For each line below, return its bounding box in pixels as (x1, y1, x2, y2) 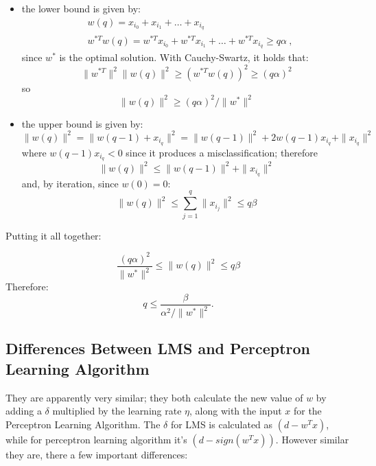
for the (293, 404, 322, 418)
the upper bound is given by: (21, 116, 143, 130)
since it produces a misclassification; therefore (126, 145, 318, 159)
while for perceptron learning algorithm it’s (5, 432, 187, 446)
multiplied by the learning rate (52, 404, 182, 418)
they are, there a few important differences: (5, 447, 188, 461)
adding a (5, 404, 42, 418)
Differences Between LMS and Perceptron (5, 338, 310, 359)
